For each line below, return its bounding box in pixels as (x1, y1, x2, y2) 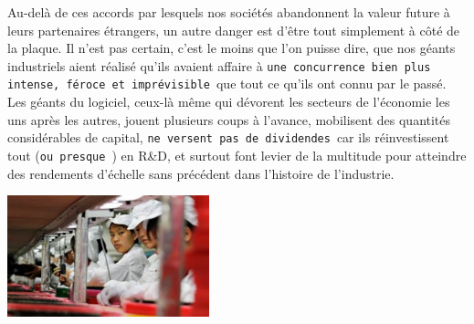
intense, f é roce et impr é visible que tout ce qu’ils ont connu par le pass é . (7, 74, 447, 93)
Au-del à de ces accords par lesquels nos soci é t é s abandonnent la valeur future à (7, 3, 450, 21)
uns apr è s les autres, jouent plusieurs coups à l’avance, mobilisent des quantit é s (7, 110, 451, 129)
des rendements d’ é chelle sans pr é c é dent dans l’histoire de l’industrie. (7, 163, 395, 183)
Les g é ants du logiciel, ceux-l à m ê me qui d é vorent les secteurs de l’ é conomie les (7, 92, 450, 111)
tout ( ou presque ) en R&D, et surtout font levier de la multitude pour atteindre (7, 145, 467, 164)
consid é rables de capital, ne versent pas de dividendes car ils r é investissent (7, 128, 449, 147)
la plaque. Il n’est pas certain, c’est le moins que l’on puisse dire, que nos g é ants (7, 38, 456, 57)
